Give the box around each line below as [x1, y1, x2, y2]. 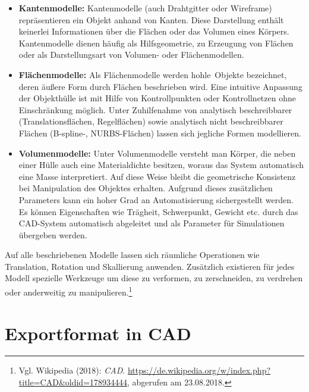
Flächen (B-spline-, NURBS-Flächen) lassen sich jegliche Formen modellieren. [18, 126, 301, 139]
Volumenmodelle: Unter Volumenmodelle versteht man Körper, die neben [18, 147, 296, 159]
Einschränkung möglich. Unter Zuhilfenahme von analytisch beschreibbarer [18, 103, 292, 116]
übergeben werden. [18, 228, 87, 241]
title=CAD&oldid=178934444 [18, 376, 128, 388]
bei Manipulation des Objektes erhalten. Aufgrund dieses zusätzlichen [18, 182, 273, 194]
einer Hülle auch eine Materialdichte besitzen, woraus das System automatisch [18, 158, 304, 171]
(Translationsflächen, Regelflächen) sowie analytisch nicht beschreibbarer [18, 115, 283, 127]
